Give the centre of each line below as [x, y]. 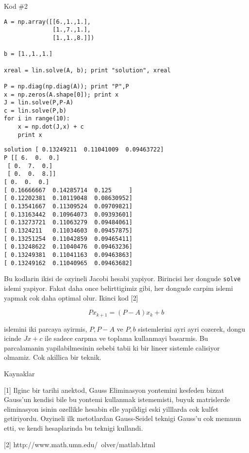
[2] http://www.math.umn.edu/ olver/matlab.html [80, 444]
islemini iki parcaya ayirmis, [46, 328]
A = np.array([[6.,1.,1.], [47, 22]
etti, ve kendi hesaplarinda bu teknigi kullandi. [74, 428]
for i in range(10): [37, 119]
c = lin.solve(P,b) [35, 110]
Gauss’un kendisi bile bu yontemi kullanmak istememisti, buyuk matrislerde [117, 399]
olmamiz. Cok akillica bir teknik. [53, 357]
